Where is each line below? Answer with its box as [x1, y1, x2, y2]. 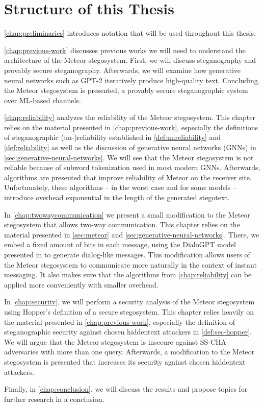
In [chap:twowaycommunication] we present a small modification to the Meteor [4, 209, 250, 220]
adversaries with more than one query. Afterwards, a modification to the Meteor [4, 346, 255, 357]
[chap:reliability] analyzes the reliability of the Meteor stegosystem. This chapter [4, 112, 255, 123]
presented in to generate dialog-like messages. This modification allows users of [4, 249, 250, 259]
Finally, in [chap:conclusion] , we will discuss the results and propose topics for [4, 384, 248, 394]
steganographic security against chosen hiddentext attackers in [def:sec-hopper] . [4, 326, 252, 337]
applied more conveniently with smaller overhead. [4, 279, 159, 290]
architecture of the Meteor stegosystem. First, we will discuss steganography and [4, 55, 256, 65]
